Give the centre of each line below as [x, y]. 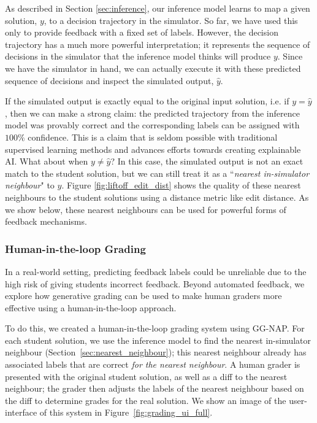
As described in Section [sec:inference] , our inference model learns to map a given [158, 8]
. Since [290, 56]
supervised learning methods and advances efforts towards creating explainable [153, 149]
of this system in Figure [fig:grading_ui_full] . [126, 412]
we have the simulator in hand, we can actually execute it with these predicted [153, 68]
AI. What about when [47, 161]
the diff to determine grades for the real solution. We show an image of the [146, 400]
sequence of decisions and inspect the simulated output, [109, 80]
